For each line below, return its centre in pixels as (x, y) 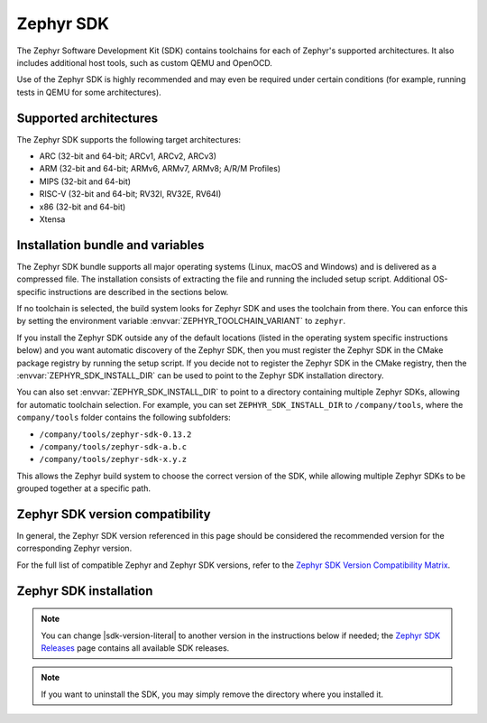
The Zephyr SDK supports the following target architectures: (129, 139)
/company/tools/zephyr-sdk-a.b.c (113, 446)
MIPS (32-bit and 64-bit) (85, 181)
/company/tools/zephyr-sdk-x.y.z (113, 459)
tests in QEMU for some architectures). (89, 92)
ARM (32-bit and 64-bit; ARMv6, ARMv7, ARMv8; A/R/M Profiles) (160, 169)
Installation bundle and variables (110, 245)
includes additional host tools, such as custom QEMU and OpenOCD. (144, 62)
